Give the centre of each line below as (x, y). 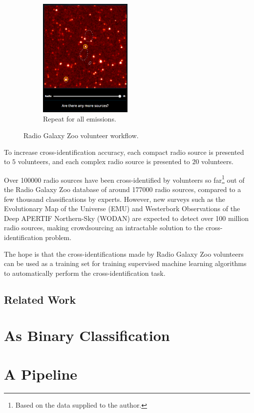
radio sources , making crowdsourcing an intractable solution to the (104, 228)
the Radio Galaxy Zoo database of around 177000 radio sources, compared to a (123, 189)
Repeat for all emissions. (80, 119)
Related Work (40, 299)
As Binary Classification (87, 335)
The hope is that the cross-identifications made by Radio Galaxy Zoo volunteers (124, 254)
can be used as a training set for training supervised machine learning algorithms (125, 263)
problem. (58, 237)
